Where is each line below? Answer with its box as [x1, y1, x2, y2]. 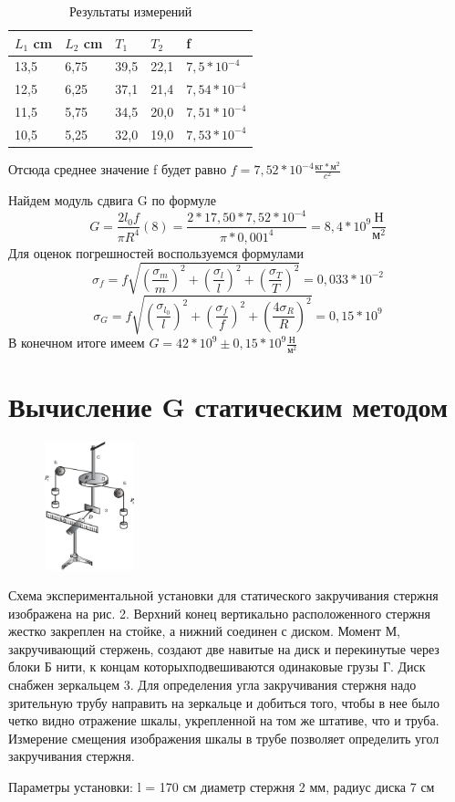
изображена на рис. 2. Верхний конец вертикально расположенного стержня [8, 603, 431, 622]
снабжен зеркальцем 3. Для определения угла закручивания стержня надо [8, 675, 417, 694]
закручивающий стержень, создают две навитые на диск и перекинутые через [8, 639, 439, 658]
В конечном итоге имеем [8, 333, 145, 352]
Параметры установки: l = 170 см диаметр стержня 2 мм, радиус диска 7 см [8, 777, 435, 797]
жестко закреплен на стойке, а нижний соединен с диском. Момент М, [8, 621, 400, 641]
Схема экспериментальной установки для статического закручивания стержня [8, 586, 439, 605]
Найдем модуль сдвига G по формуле [8, 191, 216, 210]
